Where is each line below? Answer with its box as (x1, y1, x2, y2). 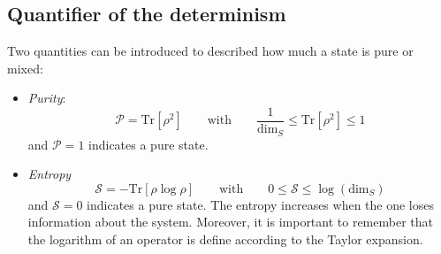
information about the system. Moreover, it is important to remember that (27, 212, 433, 231)
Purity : (27, 89, 66, 107)
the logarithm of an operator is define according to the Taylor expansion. (27, 229, 423, 248)
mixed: (7, 58, 43, 77)
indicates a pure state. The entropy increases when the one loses (87, 195, 435, 213)
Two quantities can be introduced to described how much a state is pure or (7, 42, 414, 60)
